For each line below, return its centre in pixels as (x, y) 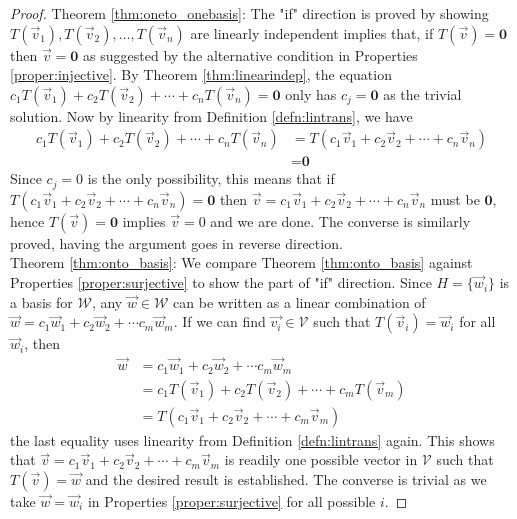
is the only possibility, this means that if (211, 178)
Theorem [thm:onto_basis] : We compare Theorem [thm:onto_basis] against (241, 262)
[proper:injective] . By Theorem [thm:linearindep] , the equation (201, 74)
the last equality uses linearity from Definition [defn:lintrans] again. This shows (252, 439)
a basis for (41, 301)
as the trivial (422, 93)
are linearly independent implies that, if (312, 32)
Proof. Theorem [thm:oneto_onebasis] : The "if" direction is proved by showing (249, 13)
